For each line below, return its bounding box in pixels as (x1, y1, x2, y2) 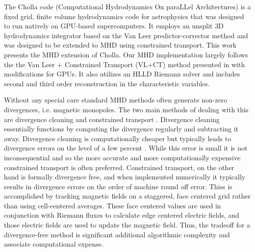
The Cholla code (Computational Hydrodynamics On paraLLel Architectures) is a (4, 1, 251, 11)
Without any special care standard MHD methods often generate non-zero (4, 95, 228, 105)
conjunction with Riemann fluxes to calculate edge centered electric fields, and (4, 210, 239, 220)
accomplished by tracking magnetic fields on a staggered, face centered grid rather (4, 191, 251, 201)
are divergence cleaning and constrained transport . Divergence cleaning (4, 114, 220, 124)
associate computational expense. (4, 239, 103, 249)
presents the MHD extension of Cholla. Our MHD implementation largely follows (4, 49, 248, 59)
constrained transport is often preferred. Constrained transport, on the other (4, 162, 234, 172)
